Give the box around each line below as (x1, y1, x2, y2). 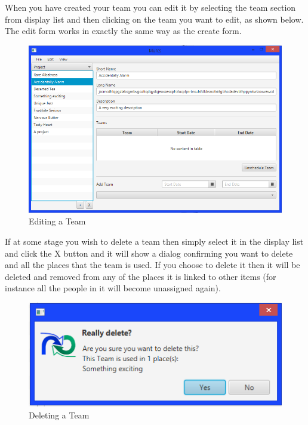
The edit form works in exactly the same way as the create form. (5, 24, 242, 37)
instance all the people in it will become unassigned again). (5, 282, 221, 294)
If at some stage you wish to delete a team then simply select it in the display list (5, 235, 304, 248)
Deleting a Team (29, 408, 90, 421)
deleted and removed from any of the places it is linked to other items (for (5, 270, 276, 282)
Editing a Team (29, 215, 86, 227)
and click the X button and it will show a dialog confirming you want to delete (5, 247, 293, 259)
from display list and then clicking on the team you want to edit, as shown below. (5, 13, 304, 25)
